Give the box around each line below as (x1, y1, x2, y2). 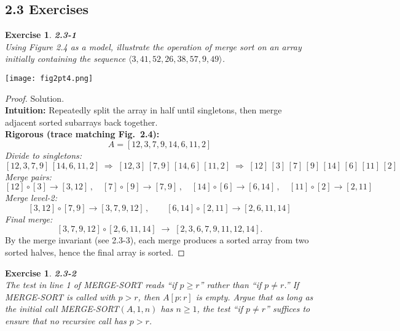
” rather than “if (199, 278, 262, 291)
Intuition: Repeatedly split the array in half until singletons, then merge (5, 104, 282, 116)
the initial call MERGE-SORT (5, 302, 119, 315)
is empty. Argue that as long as (195, 290, 313, 303)
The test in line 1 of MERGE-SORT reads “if (5, 278, 177, 291)
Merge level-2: (5, 191, 58, 204)
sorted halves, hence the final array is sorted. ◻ (5, 245, 185, 258)
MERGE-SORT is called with (5, 290, 116, 303)
